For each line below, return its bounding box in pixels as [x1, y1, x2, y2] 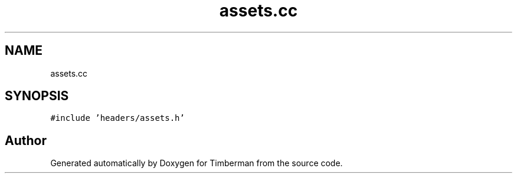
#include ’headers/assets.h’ [50, 113, 185, 123]
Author [5, 133, 47, 148]
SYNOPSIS [5, 88, 69, 104]
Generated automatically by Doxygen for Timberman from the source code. [50, 158, 343, 169]
